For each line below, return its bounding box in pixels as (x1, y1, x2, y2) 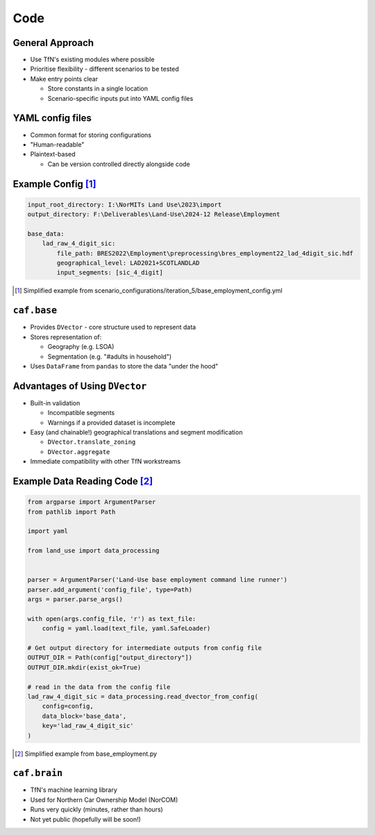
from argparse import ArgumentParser (27, 498, 156, 506)
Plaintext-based (30, 150, 76, 159)
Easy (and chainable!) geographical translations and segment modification (30, 428, 243, 436)
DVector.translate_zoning (47, 438, 136, 446)
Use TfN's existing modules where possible (30, 56, 155, 64)
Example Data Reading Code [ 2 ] (12, 475, 153, 487)
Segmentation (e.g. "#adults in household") (47, 352, 172, 361)
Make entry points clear (30, 74, 99, 83)
